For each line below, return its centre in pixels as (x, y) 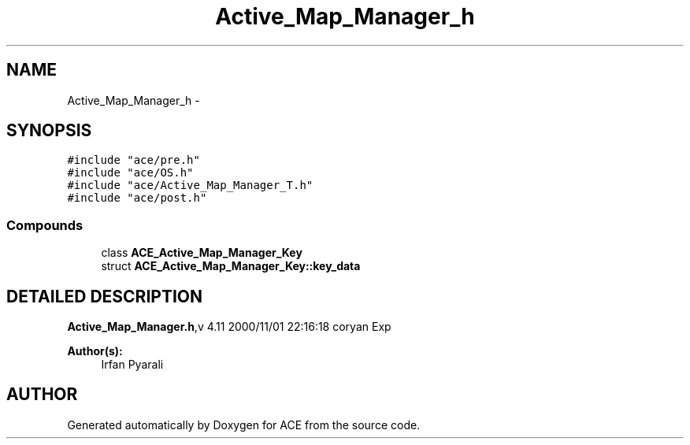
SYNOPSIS (49, 131)
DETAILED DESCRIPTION (105, 296)
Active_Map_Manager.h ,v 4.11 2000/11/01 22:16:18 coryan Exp (229, 327)
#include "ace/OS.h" (130, 173)
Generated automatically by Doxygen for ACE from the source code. (244, 425)
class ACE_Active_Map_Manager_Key (202, 253)
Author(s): (95, 351)
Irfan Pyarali (132, 365)
